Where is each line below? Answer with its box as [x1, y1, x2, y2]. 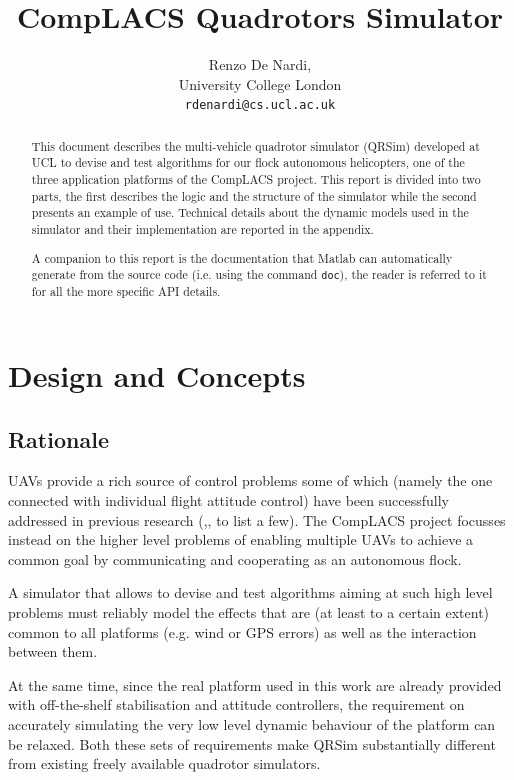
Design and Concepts [8, 355, 306, 396]
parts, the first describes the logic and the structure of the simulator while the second [31, 187, 477, 204]
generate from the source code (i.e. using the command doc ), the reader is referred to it [31, 266, 487, 283]
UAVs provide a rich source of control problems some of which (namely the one [8, 470, 493, 491]
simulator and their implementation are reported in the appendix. [31, 221, 374, 238]
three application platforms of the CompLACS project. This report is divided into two [31, 171, 481, 188]
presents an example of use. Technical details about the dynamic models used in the [31, 204, 469, 221]
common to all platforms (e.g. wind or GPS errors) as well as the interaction [8, 621, 477, 642]
